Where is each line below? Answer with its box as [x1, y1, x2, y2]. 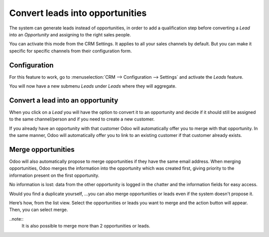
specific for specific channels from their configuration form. [9, 48, 132, 54]
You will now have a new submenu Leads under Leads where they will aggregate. [9, 83, 177, 89]
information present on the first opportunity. [9, 172, 100, 178]
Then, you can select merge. [9, 207, 68, 213]
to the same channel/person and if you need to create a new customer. [9, 116, 155, 122]
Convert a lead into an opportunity [9, 96, 119, 105]
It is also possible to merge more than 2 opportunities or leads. [21, 223, 150, 229]
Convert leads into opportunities [9, 7, 147, 18]
